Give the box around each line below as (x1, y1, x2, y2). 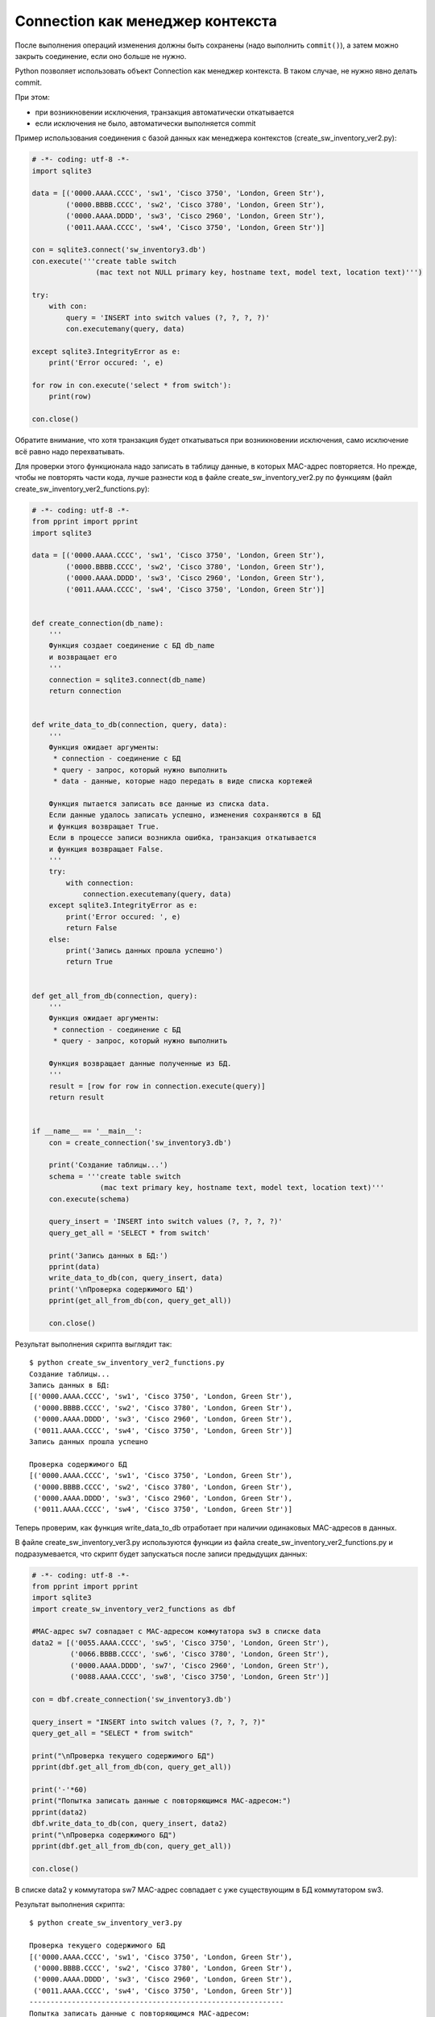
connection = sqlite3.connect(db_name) (48, 674, 207, 684)
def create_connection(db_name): (31, 618, 164, 628)
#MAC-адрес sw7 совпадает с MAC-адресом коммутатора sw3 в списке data (31, 1627, 321, 1636)
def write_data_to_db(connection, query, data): (31, 720, 228, 729)
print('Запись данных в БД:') (48, 1251, 168, 1260)
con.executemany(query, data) (65, 324, 185, 334)
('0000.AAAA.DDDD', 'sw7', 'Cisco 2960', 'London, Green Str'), (69, 1660, 329, 1670)
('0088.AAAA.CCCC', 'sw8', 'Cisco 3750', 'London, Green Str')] (69, 1672, 329, 1681)
